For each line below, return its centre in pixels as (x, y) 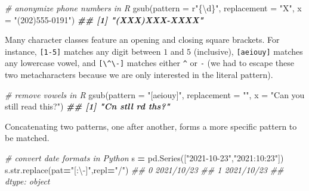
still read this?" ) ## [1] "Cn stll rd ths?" (87, 106)
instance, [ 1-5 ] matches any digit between (83, 51)
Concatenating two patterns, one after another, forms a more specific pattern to (151, 126)
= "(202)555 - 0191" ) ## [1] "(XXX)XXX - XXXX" (104, 19)
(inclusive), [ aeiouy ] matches (248, 51)
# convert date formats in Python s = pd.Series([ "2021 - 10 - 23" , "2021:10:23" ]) (144, 158)
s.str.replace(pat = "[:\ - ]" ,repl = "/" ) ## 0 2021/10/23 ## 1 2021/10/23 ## (144, 169)
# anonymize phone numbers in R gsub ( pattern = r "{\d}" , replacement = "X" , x (153, 8)
